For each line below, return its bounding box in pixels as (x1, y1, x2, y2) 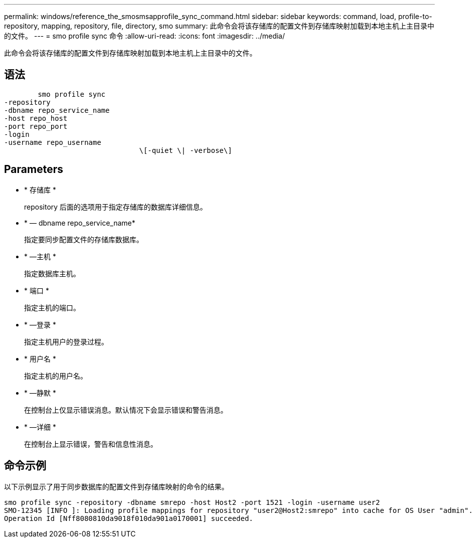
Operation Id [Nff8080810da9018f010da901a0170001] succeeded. (4, 514, 254, 522)
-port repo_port (4, 122, 68, 130)
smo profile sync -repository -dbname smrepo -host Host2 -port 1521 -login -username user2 (4, 498, 380, 506)
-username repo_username (4, 138, 101, 146)
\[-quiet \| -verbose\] (139, 146, 232, 154)
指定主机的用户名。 (24, 371, 87, 380)
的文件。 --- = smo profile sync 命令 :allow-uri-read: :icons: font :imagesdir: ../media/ (4, 32, 285, 40)
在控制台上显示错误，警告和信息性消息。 (24, 439, 157, 448)
